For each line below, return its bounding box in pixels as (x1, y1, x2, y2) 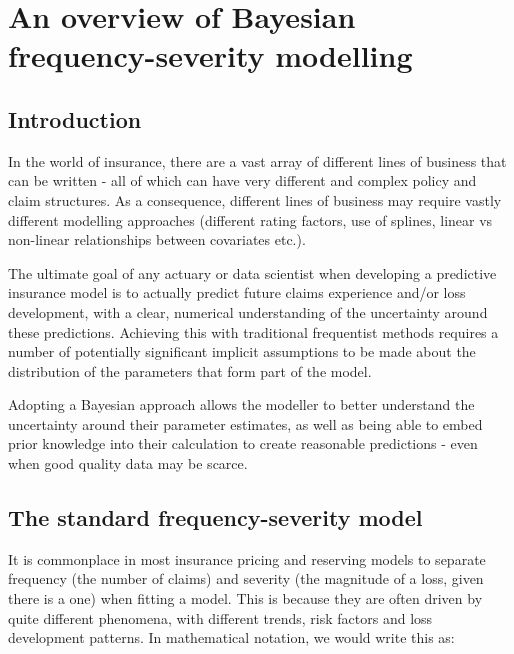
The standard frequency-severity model (8, 502, 423, 533)
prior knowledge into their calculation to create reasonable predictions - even (8, 433, 478, 454)
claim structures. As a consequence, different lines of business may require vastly (8, 189, 502, 210)
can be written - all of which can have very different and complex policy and (8, 170, 477, 191)
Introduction (8, 103, 142, 134)
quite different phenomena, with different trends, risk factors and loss (8, 607, 433, 628)
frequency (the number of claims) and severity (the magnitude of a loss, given (8, 568, 484, 589)
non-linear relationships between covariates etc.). (8, 229, 306, 250)
